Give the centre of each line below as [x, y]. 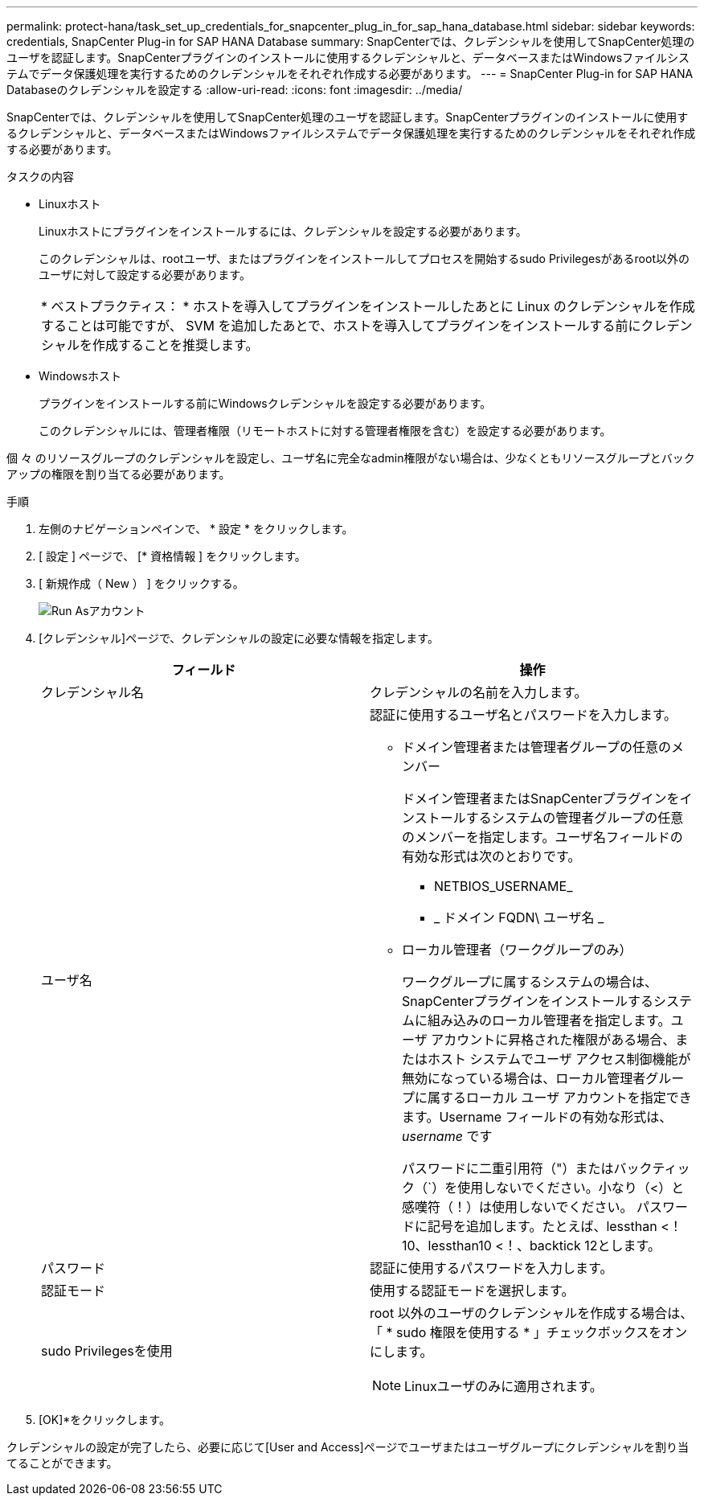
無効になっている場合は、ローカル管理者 [524, 1078]
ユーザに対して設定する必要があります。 [145, 275]
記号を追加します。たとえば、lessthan [542, 1226]
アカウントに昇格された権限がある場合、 [553, 1040]
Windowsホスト [80, 376]
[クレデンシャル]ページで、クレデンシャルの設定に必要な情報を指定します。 [239, 638]
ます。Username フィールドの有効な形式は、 [537, 1117]
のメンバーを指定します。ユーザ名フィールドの [542, 837]
